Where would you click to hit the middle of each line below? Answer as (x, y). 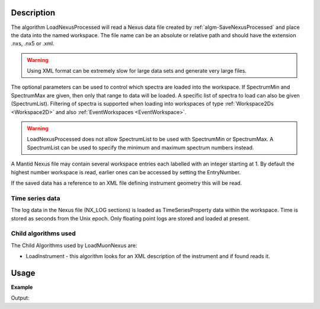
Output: (20, 298)
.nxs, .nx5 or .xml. (33, 44)
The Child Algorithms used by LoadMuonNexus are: (74, 245)
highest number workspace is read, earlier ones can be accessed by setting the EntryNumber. (126, 172)
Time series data (36, 198)
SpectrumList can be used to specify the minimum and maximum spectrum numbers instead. (140, 147)
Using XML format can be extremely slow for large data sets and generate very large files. (137, 71)
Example (22, 287)
